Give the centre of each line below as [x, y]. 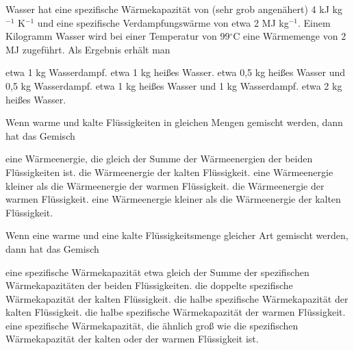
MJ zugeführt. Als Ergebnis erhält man [88, 49]
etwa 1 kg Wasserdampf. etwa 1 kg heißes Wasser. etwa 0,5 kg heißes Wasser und [176, 72]
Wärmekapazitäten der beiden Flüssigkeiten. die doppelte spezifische [149, 285]
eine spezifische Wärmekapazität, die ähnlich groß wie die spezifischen [152, 325]
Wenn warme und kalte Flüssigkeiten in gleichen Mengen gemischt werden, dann [174, 122]
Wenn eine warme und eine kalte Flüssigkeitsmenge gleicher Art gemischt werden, [177, 235]
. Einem [314, 22]
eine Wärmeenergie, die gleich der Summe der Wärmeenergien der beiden [159, 159]
